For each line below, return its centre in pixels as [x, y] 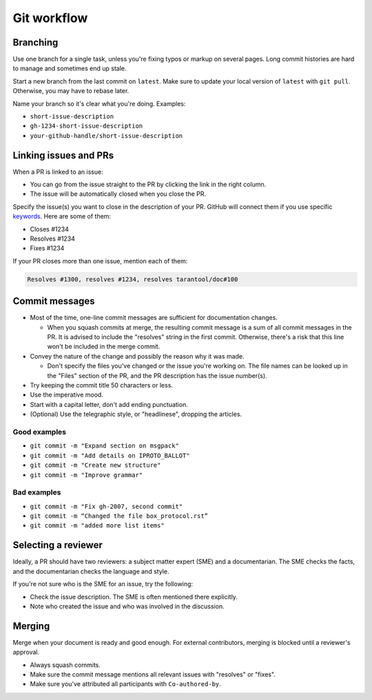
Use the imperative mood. [66, 395]
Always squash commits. [65, 665]
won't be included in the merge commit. [104, 347]
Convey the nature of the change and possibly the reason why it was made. [137, 356]
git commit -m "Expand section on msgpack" [104, 446]
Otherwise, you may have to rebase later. [71, 91]
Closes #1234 [49, 229]
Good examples [40, 432]
